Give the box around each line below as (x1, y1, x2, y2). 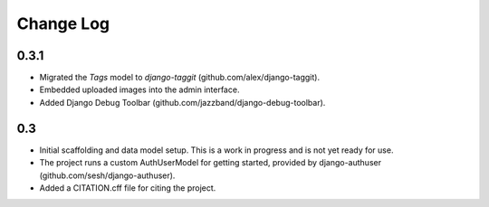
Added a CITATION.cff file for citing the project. (39, 182, 216, 193)
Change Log (16, 14, 110, 33)
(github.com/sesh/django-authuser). (39, 170, 176, 181)
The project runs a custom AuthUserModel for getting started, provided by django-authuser (39, 157, 382, 168)
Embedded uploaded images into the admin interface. (39, 84, 240, 95)
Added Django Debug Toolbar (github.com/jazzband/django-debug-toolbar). (39, 97, 326, 108)
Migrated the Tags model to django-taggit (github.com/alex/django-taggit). (39, 72, 321, 83)
